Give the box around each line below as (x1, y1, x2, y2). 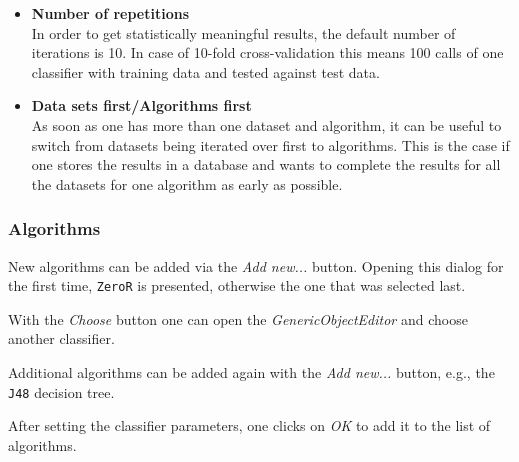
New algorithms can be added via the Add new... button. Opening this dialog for (8, 255, 504, 276)
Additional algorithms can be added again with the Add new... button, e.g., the (8, 362, 495, 382)
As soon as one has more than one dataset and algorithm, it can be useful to (31, 114, 502, 135)
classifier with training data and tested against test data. (31, 61, 380, 82)
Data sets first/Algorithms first (31, 95, 252, 116)
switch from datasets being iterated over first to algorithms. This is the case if (31, 134, 510, 155)
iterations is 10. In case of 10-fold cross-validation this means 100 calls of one (31, 42, 504, 63)
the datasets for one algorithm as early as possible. (31, 173, 343, 194)
